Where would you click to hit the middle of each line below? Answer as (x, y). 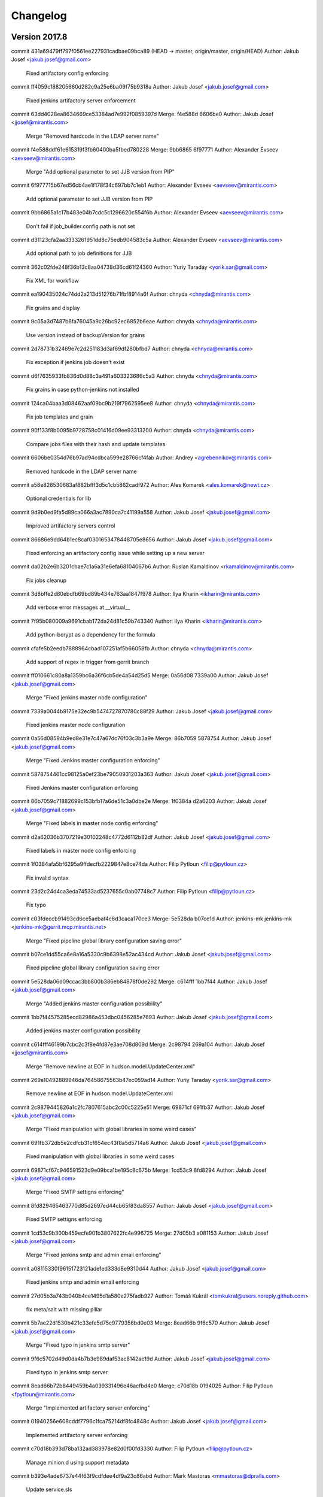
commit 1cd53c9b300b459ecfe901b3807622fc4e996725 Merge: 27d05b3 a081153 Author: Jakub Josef (140, 1233)
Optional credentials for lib (59, 499)
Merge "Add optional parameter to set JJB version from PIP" (100, 171)
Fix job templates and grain (60, 417)
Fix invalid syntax (47, 878)
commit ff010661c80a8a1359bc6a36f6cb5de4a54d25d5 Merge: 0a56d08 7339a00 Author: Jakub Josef (140, 675)
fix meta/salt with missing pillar (64, 1309)
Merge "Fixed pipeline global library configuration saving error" (104, 941)
